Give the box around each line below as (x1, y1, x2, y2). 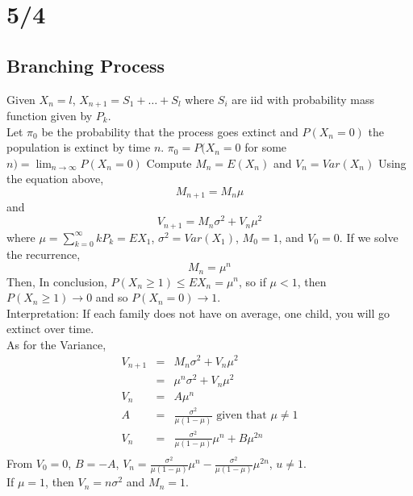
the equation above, (6, 170, 104, 187)
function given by (6, 107, 93, 124)
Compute (146, 154, 192, 171)
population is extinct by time (6, 139, 151, 156)
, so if (239, 273, 266, 290)
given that (216, 410, 267, 422)
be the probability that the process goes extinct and (41, 123, 298, 140)
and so (95, 289, 128, 306)
